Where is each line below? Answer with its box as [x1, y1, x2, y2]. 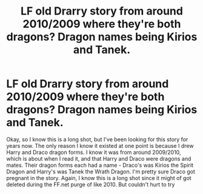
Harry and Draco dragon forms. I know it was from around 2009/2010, [6, 149, 181, 156]
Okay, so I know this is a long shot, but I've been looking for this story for [6, 135, 188, 143]
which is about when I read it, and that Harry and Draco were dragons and [6, 155, 191, 162]
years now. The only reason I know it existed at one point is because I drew [6, 142, 194, 149]
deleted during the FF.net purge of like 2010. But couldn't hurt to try [6, 181, 175, 188]
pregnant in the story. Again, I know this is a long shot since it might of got [6, 174, 192, 181]
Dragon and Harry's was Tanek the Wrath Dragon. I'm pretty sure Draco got [6, 168, 196, 175]
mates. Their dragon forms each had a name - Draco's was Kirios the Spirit [6, 161, 194, 169]
